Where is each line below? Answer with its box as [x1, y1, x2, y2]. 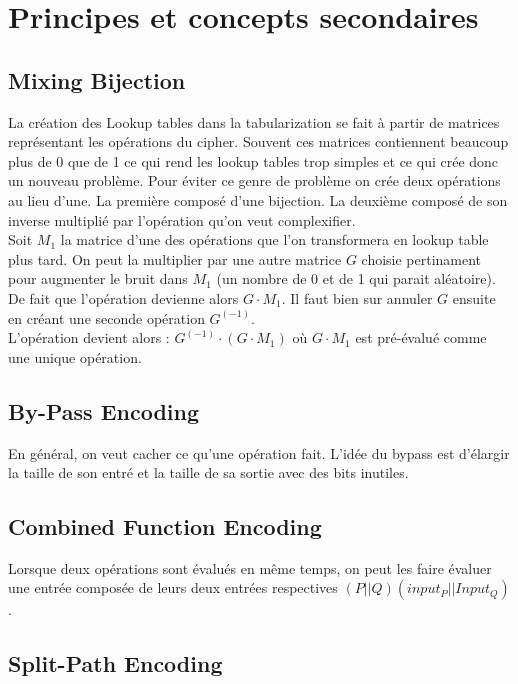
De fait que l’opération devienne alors [8, 287, 239, 308]
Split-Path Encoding [8, 648, 223, 679]
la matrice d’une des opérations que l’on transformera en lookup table [60, 229, 489, 250]
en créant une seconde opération [8, 307, 205, 328]
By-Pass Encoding [8, 395, 200, 426]
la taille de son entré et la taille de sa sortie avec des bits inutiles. [8, 462, 409, 483]
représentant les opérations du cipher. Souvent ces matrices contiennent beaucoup [8, 131, 509, 152]
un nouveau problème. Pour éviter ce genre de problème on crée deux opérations [8, 170, 501, 191]
